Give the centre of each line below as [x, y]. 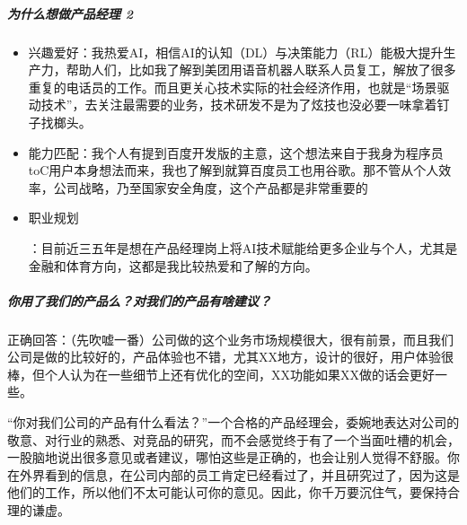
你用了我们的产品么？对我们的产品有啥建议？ [139, 300]
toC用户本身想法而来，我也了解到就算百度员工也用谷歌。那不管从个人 [233, 170]
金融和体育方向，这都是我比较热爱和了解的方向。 [173, 265]
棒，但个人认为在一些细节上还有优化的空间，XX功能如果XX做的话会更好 [221, 374]
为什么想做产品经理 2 [70, 13]
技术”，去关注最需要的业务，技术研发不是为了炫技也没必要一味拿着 [239, 105]
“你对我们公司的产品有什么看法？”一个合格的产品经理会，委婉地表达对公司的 [233, 422]
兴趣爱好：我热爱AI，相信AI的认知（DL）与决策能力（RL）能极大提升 [236, 52]
